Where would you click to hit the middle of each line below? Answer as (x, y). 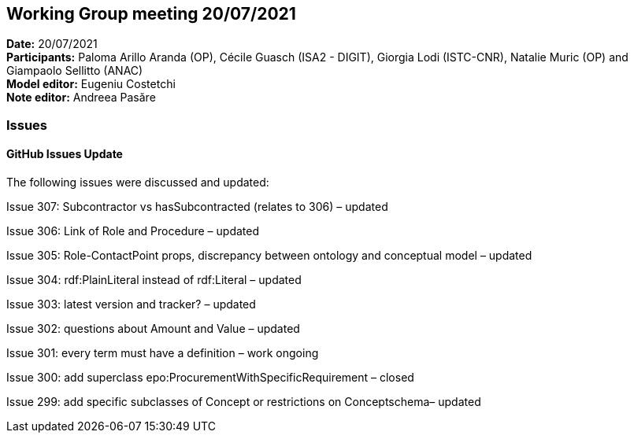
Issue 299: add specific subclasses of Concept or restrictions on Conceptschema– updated (244, 402)
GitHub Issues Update (65, 154)
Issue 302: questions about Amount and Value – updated (153, 329)
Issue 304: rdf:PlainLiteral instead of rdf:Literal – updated (154, 280)
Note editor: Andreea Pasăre (81, 98)
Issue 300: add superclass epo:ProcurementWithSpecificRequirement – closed (210, 378)
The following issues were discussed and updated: (138, 183)
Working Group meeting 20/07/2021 (151, 14)
